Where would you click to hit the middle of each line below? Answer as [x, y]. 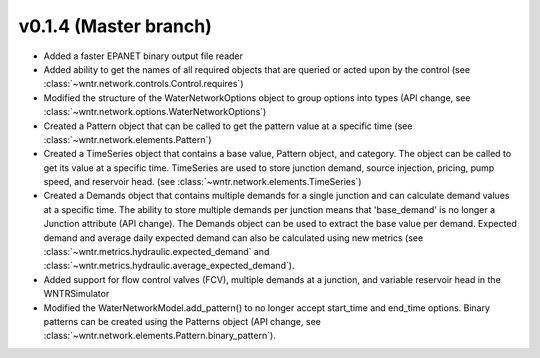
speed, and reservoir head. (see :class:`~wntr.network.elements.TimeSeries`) [202, 182]
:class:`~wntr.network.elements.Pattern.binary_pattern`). [160, 336]
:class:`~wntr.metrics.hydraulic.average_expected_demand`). [169, 266]
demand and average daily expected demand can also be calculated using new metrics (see [233, 237]
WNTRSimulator [76, 294]
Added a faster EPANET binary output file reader [143, 56]
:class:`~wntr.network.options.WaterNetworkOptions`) [155, 112]
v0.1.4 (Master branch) [115, 26]
